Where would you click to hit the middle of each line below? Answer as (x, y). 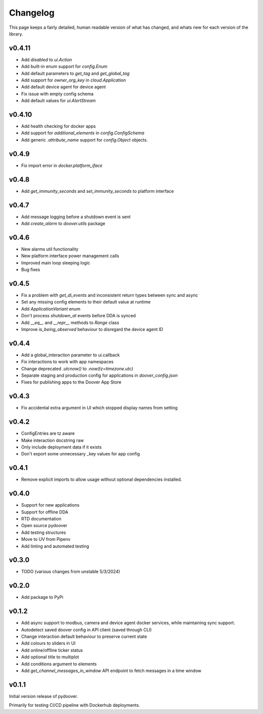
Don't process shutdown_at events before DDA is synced (78, 316)
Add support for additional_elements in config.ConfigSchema (83, 133)
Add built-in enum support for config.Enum (64, 66)
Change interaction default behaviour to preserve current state (84, 636)
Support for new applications (50, 505)
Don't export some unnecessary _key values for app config (81, 454)
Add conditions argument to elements (59, 664)
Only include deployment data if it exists (61, 447)
